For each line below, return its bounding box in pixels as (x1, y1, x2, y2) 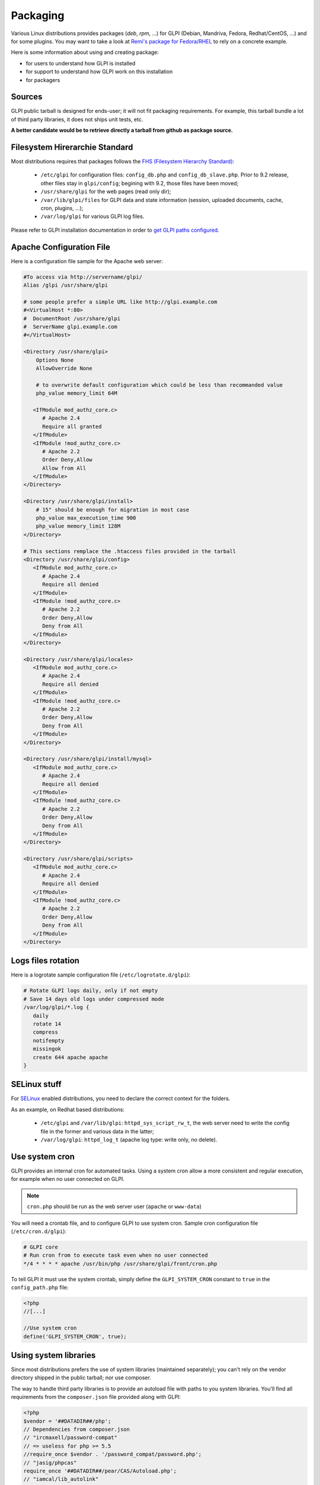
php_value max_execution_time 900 (36, 514, 136, 522)
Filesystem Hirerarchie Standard (11, 143, 133, 152)
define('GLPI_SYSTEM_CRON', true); (23, 1333, 127, 1339)
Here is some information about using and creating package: (11, 49, 159, 56)
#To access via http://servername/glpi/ (23, 273, 142, 280)
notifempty (33, 1037, 65, 1044)
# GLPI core (23, 1243, 59, 1250)
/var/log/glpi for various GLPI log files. (40, 213, 145, 220)
